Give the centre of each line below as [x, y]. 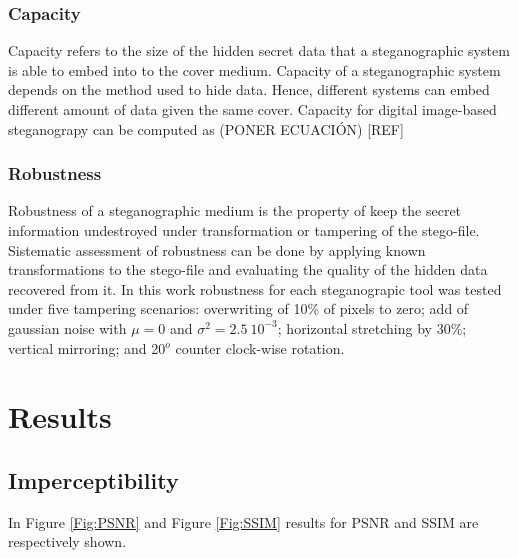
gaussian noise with [67, 327]
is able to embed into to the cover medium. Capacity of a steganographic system [254, 69]
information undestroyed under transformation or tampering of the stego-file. [244, 230]
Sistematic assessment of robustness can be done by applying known [217, 249]
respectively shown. [67, 541]
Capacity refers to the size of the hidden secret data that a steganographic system [259, 50]
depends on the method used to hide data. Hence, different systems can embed [249, 89]
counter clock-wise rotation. [260, 347]
